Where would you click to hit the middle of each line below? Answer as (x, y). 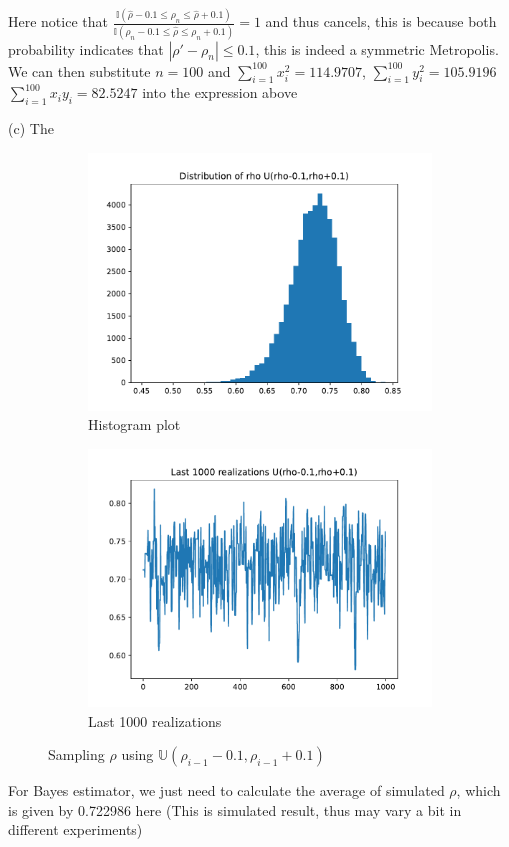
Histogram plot (134, 424)
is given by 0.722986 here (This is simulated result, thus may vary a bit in (235, 809)
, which (478, 790)
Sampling (76, 754)
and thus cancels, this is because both (381, 21)
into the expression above (220, 92)
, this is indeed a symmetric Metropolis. (377, 48)
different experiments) (75, 829)
